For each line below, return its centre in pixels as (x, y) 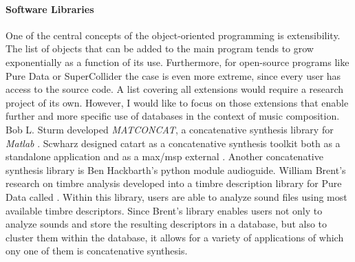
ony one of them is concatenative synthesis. (97, 251)
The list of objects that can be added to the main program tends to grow (160, 48)
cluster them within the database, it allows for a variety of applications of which (175, 237)
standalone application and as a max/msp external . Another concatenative (164, 156)
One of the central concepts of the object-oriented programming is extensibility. (173, 35)
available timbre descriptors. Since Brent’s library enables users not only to (164, 210)
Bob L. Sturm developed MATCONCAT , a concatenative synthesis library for (170, 129)
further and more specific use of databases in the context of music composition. (173, 116)
